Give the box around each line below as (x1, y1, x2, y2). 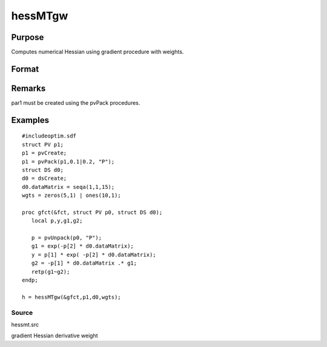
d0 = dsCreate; (22, 175, 67, 182)
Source (11, 308, 33, 317)
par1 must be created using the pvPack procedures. (11, 99, 140, 106)
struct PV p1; (22, 141, 64, 148)
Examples (11, 115, 50, 125)
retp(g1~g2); (31, 268, 70, 275)
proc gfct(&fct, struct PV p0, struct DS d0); (22, 209, 163, 216)
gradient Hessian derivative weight (11, 332, 98, 339)
